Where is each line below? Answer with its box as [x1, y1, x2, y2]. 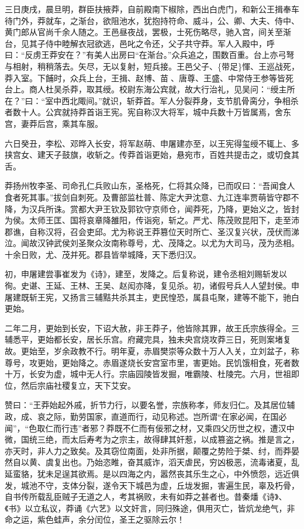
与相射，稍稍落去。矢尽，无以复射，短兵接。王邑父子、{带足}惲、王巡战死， [5, 60, 299, 72]
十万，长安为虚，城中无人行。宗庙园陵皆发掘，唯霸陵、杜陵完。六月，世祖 [5, 368, 291, 380]
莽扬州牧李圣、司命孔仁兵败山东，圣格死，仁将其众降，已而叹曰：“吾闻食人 [5, 179, 295, 192]
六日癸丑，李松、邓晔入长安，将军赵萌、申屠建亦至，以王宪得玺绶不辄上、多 [5, 137, 299, 149]
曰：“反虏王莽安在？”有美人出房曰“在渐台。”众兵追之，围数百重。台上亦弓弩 [5, 49, 295, 61]
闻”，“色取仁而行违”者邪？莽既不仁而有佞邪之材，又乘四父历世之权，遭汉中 [5, 421, 295, 434]
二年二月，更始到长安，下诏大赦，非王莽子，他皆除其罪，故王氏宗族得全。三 [5, 321, 299, 334]
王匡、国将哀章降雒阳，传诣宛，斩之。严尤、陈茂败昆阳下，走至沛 [45, 214, 299, 226]
